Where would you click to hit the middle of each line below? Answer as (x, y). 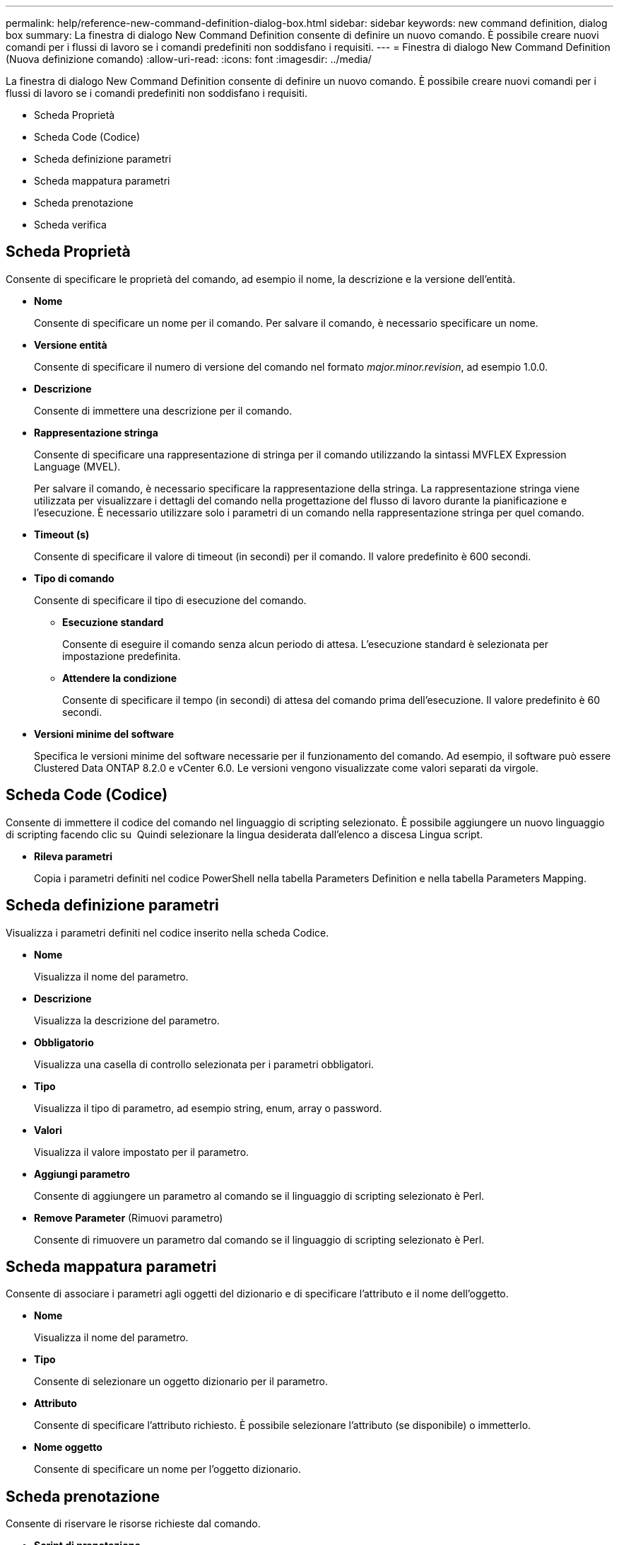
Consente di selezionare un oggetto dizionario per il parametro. (181, 1382)
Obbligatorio (64, 1042)
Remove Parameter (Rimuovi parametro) (129, 1217)
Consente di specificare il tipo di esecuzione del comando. (170, 600)
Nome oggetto (68, 1447)
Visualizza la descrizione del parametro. (127, 1020)
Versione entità (71, 345)
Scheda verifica (70, 225)
